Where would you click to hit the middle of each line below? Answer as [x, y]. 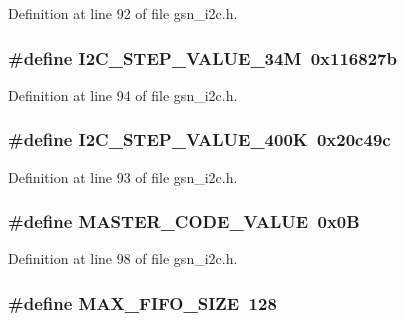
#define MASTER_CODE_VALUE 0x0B [184, 221]
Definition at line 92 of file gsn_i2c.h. [123, 13]
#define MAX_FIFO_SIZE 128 [142, 302]
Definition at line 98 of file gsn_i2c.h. [123, 258]
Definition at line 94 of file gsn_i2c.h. [123, 94]
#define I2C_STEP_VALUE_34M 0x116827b [202, 57]
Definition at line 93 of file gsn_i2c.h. [123, 176]
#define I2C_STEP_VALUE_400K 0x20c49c [199, 139]
